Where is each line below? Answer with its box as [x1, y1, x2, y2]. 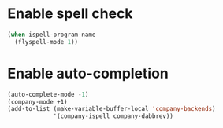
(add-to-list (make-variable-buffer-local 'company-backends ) [7, 105, 216, 113]
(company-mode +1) [7, 97, 68, 106]
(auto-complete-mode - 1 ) [7, 90, 89, 98]
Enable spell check [7, 5, 133, 23]
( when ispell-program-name [7, 31, 96, 38]
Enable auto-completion [7, 64, 169, 82]
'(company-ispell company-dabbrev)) [53, 112, 174, 120]
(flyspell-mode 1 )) [14, 38, 79, 46]
